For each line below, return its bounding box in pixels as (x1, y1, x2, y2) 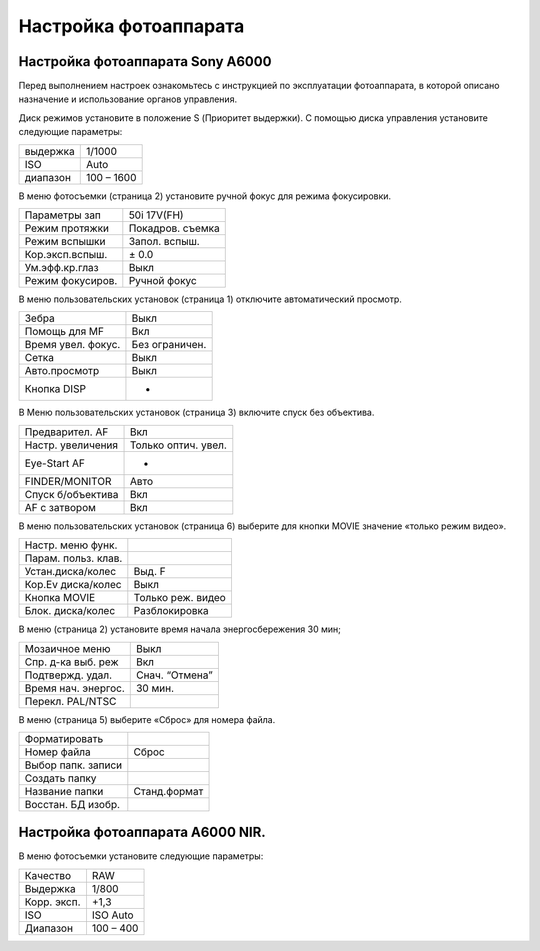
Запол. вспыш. (128, 235, 200, 249)
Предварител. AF (24, 425, 109, 439)
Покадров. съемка (128, 221, 220, 235)
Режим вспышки (24, 235, 106, 249)
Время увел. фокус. (24, 338, 121, 352)
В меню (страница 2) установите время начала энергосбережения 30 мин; (18, 623, 342, 635)
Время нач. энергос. (24, 681, 125, 695)
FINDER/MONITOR (24, 474, 112, 488)
